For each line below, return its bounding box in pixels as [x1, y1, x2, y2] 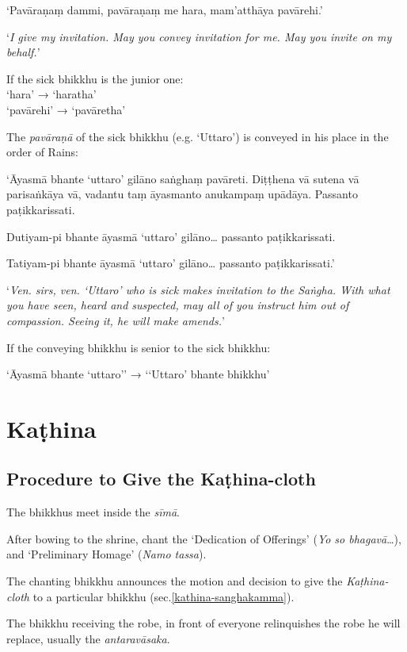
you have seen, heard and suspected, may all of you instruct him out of [6, 297, 349, 313]
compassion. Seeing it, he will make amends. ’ [6, 312, 225, 328]
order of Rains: [6, 144, 78, 160]
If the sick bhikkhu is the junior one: [6, 70, 184, 86]
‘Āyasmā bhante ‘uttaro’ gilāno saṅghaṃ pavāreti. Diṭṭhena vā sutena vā [6, 170, 359, 186]
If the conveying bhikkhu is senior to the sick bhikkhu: [6, 339, 271, 355]
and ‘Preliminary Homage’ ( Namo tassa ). [6, 546, 207, 562]
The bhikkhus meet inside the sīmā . [6, 504, 180, 520]
